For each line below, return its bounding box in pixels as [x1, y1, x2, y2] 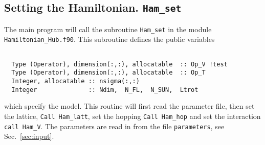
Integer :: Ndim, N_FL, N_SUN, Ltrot [11, 86, 198, 93]
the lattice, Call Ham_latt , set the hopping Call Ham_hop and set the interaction [4, 110, 261, 121]
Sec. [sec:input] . [4, 131, 54, 141]
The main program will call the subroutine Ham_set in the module [4, 23, 212, 34]
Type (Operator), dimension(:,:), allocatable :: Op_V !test [11, 60, 228, 68]
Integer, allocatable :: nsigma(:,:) [11, 78, 140, 85]
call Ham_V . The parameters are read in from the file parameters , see [4, 120, 225, 131]
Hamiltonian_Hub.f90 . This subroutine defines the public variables [4, 34, 215, 44]
